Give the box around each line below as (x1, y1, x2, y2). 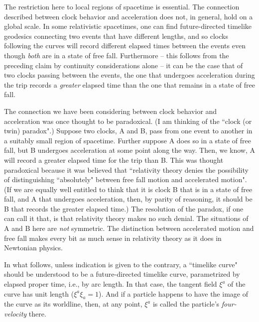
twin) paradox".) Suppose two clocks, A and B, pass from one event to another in (4, 125, 253, 136)
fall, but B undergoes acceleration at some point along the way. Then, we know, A (4, 145, 256, 155)
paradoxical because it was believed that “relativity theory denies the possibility (4, 164, 249, 175)
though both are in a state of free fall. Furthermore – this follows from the (4, 50, 229, 60)
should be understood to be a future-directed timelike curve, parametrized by (4, 269, 240, 279)
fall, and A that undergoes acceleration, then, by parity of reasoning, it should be (4, 194, 253, 204)
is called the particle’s (152, 299, 220, 309)
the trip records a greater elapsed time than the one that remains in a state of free (4, 79, 255, 90)
